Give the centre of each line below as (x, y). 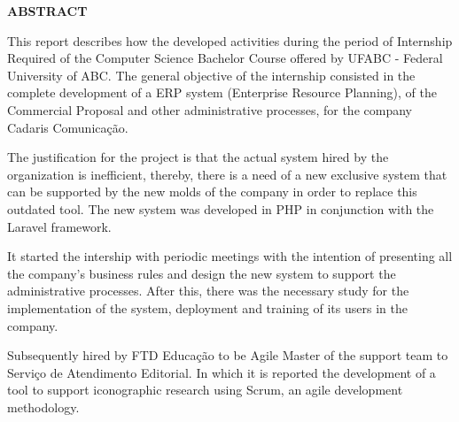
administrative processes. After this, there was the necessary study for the (208, 291)
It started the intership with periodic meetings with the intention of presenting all (230, 256)
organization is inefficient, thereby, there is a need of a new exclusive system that (227, 174)
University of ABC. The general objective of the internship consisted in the (211, 75)
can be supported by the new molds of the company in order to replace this (212, 192)
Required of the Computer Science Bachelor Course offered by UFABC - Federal (225, 58)
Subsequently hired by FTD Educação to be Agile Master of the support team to (228, 355)
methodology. (43, 407)
